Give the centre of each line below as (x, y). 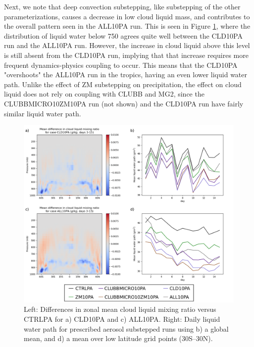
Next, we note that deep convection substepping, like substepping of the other (122, 6)
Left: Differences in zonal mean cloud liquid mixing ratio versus (120, 309)
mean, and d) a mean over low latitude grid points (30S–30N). (118, 338)
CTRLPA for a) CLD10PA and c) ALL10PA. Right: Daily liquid (122, 319)
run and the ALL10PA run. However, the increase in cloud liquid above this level (127, 45)
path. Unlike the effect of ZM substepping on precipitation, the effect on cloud (123, 84)
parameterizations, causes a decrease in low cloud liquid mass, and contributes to (127, 16)
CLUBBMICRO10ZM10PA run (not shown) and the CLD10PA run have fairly (124, 103)
